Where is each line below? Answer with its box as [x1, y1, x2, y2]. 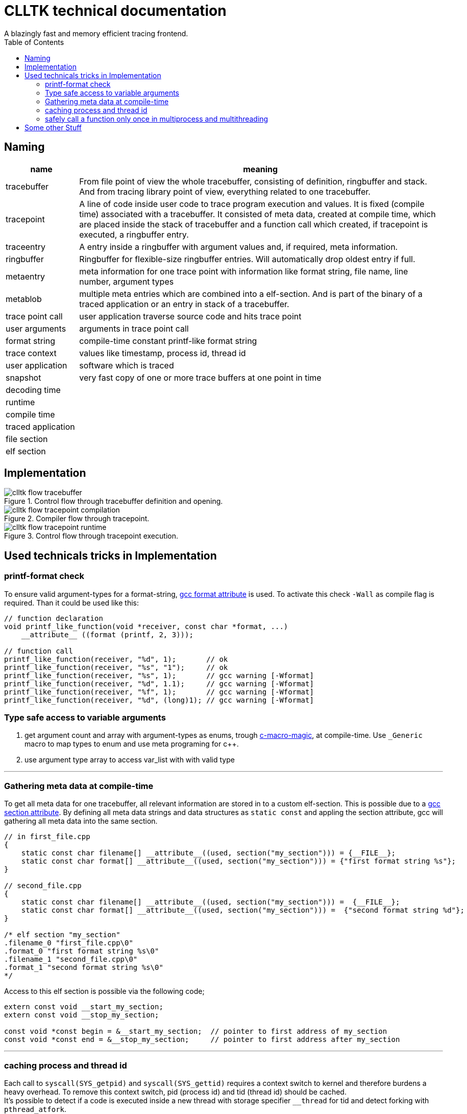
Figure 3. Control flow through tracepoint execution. [4, 531, 178, 541]
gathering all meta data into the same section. [4, 817, 158, 826]
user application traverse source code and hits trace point [79, 311, 302, 321]
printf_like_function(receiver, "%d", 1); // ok [4, 655, 228, 663]
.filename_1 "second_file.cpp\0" [4, 955, 138, 964]
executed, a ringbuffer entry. [79, 229, 189, 240]
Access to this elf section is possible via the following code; [4, 987, 205, 996]
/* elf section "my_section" [4, 931, 120, 939]
